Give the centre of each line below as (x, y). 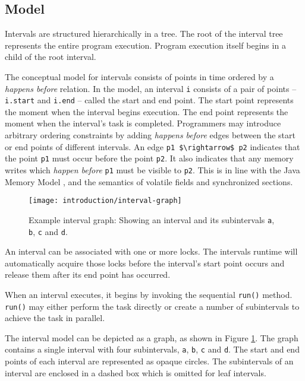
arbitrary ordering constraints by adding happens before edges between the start (150, 135)
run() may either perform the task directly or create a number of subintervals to (152, 306)
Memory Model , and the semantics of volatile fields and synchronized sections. (149, 181)
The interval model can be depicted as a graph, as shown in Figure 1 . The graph (152, 337)
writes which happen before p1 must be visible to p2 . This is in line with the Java (152, 169)
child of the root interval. (51, 57)
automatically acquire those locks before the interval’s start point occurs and (145, 263)
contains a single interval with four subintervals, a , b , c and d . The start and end (152, 349)
